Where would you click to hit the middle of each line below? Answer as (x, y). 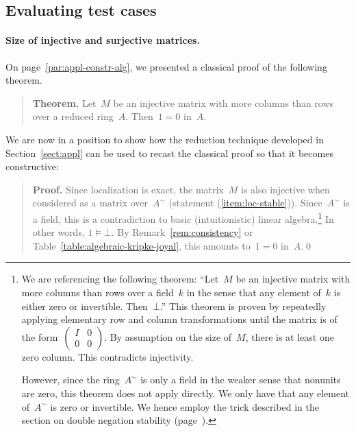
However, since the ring (71, 380)
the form (40, 336)
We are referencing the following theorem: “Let (120, 279)
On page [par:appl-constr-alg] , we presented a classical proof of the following (166, 66)
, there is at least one (290, 336)
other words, (59, 232)
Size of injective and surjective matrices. (103, 40)
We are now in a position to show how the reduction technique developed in (165, 139)
